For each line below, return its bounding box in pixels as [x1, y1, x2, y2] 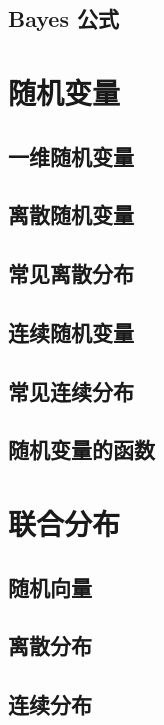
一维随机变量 [8, 140, 134, 171]
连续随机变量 [8, 316, 134, 347]
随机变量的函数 [8, 434, 155, 465]
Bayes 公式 [8, 3, 119, 34]
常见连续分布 [8, 375, 134, 406]
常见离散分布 [8, 258, 134, 289]
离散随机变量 [8, 199, 134, 230]
